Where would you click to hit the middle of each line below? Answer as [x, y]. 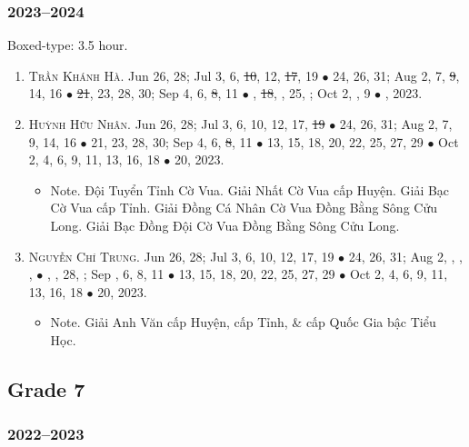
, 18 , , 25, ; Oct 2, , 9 [312, 93]
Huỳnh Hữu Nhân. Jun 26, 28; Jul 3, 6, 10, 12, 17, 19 [177, 124]
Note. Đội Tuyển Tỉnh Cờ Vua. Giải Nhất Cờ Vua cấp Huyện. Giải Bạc [250, 189]
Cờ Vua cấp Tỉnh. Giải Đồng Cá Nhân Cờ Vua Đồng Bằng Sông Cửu [244, 208]
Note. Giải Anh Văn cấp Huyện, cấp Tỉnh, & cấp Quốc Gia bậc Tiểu [243, 322]
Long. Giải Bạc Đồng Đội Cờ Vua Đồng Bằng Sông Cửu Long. [225, 225]
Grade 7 [46, 388]
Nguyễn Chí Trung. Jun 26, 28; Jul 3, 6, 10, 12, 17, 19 [181, 256]
